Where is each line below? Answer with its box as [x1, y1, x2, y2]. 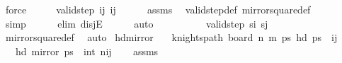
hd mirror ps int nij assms [15, 43, 159, 58]
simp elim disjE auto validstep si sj [5, 16, 268, 30]
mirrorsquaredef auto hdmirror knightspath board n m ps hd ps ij [5, 30, 338, 45]
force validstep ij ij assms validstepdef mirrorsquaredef [5, 2, 311, 16]
